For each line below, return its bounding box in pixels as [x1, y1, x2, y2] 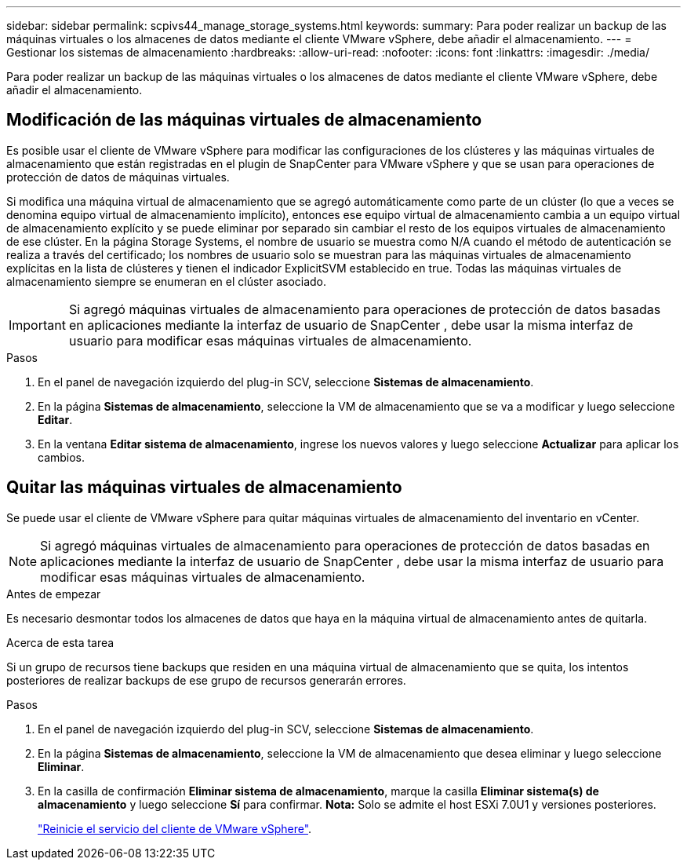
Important [9, 316, 66, 333]
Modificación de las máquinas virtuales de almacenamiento [6, 110, 482, 130]
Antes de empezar [6, 586, 101, 601]
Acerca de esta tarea [6, 635, 114, 649]
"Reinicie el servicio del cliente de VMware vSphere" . [38, 821, 312, 835]
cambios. [38, 450, 85, 464]
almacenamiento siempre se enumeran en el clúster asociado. [6, 274, 327, 288]
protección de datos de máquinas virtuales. [6, 170, 230, 184]
